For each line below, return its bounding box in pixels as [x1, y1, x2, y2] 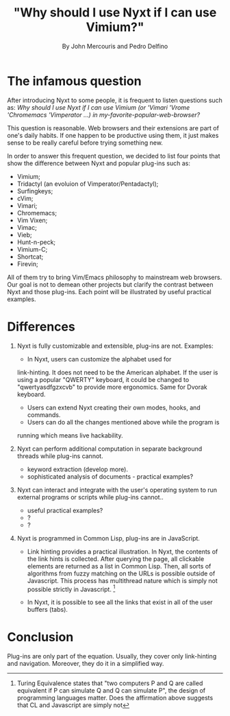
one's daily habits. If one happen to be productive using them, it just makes [7, 131, 219, 139]
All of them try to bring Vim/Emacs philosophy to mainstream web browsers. [7, 273, 222, 281]
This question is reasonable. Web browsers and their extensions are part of [7, 123, 219, 132]
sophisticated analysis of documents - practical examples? [27, 472, 194, 481]
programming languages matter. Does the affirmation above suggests [16, 694, 214, 702]
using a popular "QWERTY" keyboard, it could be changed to [16, 375, 190, 383]
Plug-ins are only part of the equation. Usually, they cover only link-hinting [7, 652, 217, 660]
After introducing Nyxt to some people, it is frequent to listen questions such [7, 96, 222, 104]
